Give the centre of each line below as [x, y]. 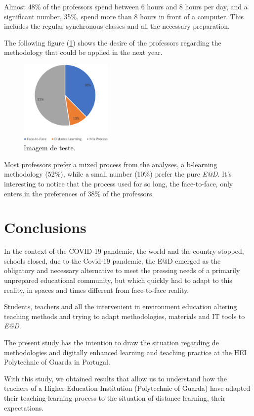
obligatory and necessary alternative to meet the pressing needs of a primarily [122, 270]
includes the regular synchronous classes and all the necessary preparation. [117, 26]
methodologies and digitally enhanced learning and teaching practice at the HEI [125, 352]
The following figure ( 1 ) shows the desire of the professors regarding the [113, 42]
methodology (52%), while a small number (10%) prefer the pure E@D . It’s [118, 174]
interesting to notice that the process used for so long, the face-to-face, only [119, 183]
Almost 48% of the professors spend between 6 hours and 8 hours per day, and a [126, 6]
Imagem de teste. [50, 148]
